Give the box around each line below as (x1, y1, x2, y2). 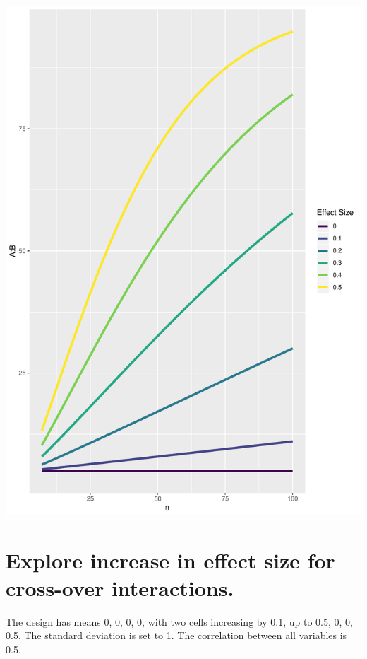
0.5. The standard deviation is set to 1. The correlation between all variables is (6, 628, 347, 643)
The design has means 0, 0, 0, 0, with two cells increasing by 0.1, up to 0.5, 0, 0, (6, 614, 353, 629)
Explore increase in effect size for (6, 545, 335, 574)
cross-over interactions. (6, 573, 234, 602)
